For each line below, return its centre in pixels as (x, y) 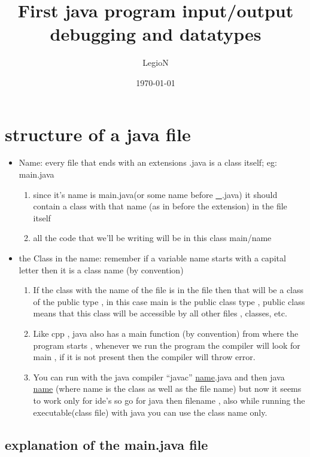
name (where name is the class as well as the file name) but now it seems (167, 389)
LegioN (156, 63)
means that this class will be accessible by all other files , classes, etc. (160, 313)
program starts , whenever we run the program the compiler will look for (167, 345)
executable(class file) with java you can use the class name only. (150, 412)
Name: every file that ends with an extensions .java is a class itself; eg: (148, 162)
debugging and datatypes (156, 34)
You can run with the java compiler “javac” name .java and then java (159, 377)
